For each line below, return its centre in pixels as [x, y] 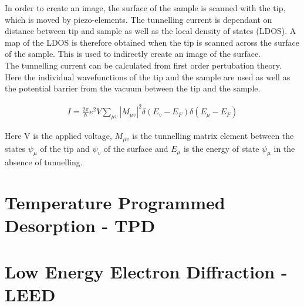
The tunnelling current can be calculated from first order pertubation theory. [143, 65]
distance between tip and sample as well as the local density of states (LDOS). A [151, 31]
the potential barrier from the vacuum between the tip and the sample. [133, 88]
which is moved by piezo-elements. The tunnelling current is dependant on [139, 19]
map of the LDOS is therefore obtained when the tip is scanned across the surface [152, 42]
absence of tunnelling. [44, 162]
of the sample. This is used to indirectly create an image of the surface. [133, 54]
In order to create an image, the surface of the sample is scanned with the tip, [145, 8]
